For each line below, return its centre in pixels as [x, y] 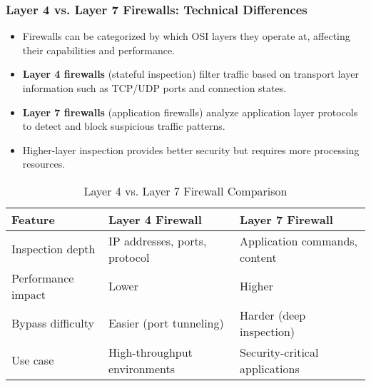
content [258, 257]
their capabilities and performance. [99, 50]
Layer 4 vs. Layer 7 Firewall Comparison [185, 191]
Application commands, [299, 240]
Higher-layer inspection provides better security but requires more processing [191, 149]
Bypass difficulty [53, 323]
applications [270, 368]
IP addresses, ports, [157, 240]
